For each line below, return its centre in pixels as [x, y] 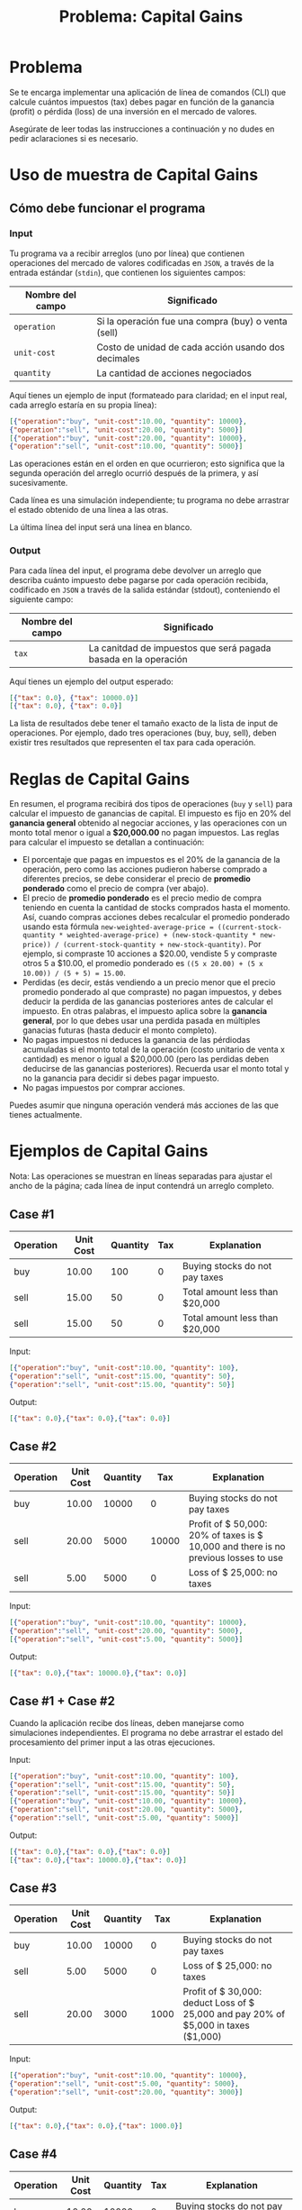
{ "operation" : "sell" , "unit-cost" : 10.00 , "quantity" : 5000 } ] [126, 447]
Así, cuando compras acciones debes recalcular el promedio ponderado [156, 918]
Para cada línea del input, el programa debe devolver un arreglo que [136, 571]
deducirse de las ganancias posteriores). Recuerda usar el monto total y [155, 1069]
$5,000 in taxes [216, 2025]
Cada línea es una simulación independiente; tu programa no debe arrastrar [150, 500]
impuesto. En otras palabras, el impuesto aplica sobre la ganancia [145, 1011]
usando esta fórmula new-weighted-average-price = [118, 927]
